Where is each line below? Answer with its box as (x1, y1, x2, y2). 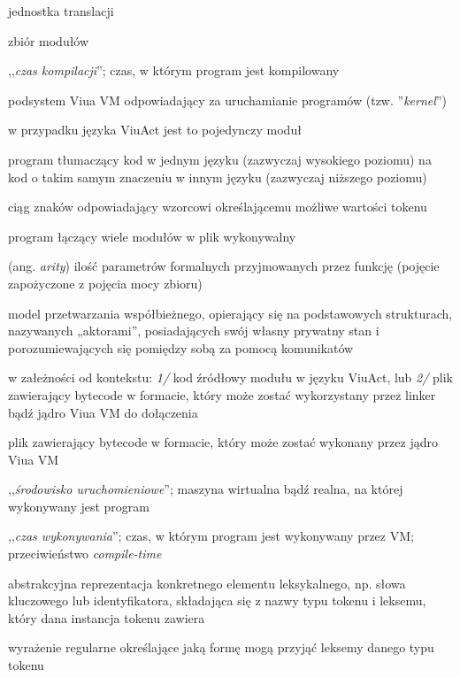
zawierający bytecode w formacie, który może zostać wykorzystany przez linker (8, 385, 436, 404)
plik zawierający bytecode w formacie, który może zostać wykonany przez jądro (8, 433, 438, 451)
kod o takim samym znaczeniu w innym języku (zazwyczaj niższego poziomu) (8, 167, 427, 186)
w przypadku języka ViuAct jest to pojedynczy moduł (8, 120, 302, 139)
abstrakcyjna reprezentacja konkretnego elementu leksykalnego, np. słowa (8, 573, 406, 592)
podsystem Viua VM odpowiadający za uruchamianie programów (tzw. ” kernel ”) (8, 90, 447, 109)
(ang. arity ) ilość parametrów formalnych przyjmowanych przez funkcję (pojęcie (8, 257, 440, 275)
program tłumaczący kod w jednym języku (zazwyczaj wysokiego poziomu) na (8, 150, 432, 168)
